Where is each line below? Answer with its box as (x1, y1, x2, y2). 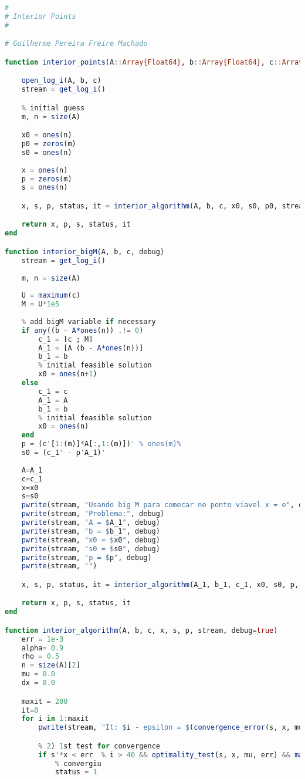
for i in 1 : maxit (21, 714, 89, 723)
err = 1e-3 (21, 635, 64, 643)
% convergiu (55, 759, 101, 768)
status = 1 (55, 768, 97, 777)
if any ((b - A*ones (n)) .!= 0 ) (21, 326, 144, 335)
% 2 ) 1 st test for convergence (38, 741, 160, 750)
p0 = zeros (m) (21, 140, 76, 149)
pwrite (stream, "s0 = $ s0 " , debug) (21, 544, 160, 553)
